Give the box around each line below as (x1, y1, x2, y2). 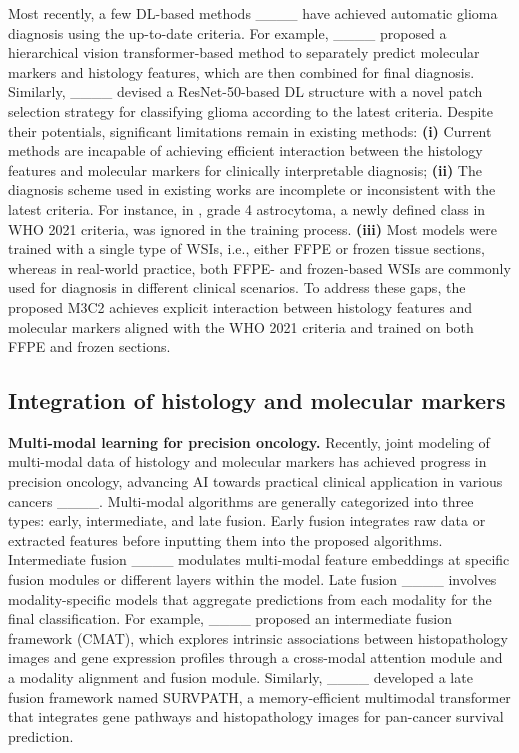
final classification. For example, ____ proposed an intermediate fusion (8, 608, 452, 629)
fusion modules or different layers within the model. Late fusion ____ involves (8, 569, 497, 590)
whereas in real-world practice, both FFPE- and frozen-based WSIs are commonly (8, 257, 511, 278)
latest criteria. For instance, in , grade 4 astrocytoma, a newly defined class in (8, 198, 486, 219)
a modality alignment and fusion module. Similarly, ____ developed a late (8, 667, 473, 688)
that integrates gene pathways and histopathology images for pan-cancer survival (8, 706, 504, 727)
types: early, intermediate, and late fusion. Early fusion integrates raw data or (8, 510, 486, 531)
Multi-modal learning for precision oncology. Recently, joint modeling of (8, 431, 490, 452)
